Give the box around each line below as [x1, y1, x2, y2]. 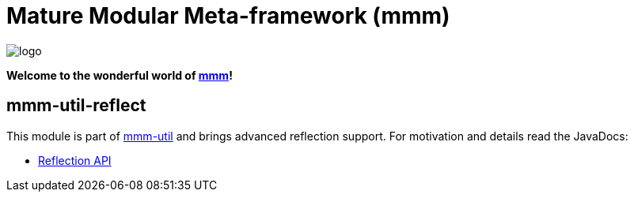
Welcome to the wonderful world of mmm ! [6, 68, 233, 82]
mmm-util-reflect [6, 95, 146, 116]
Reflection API [38, 153, 112, 167]
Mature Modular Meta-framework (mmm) [6, 2, 450, 29]
